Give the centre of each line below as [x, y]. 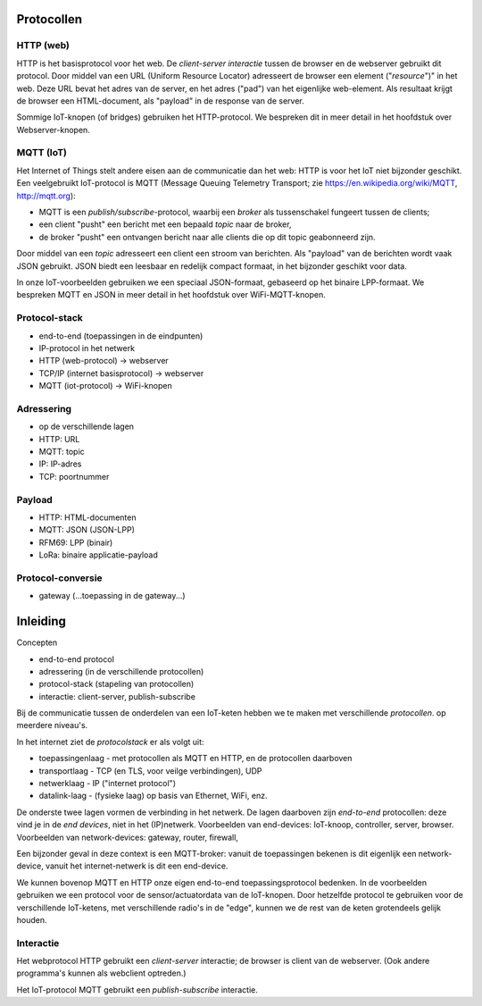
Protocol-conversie [59, 578]
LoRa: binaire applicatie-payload [98, 555]
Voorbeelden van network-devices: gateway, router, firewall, [127, 837]
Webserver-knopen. [54, 130]
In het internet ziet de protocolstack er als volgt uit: [110, 742]
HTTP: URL [59, 439]
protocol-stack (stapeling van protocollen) [116, 684]
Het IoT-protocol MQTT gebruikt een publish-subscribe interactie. [137, 989]
